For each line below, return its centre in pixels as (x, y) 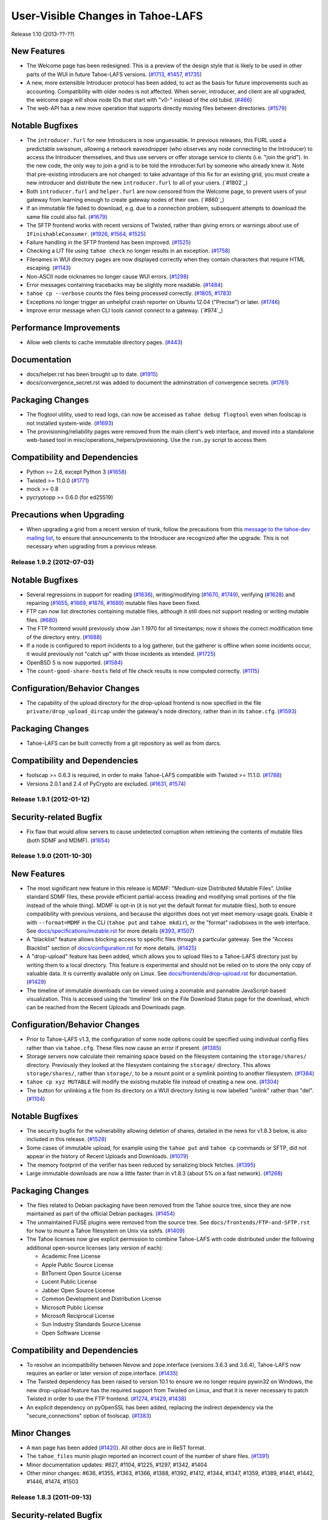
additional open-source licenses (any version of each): (95, 1248)
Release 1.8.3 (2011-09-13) (52, 1498)
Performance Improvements (66, 327)
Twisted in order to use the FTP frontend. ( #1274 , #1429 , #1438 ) (106, 1399)
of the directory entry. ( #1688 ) (64, 637)
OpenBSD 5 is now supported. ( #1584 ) (75, 662)
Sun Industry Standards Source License (91, 1324)
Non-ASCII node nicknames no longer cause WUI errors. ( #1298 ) (108, 276)
